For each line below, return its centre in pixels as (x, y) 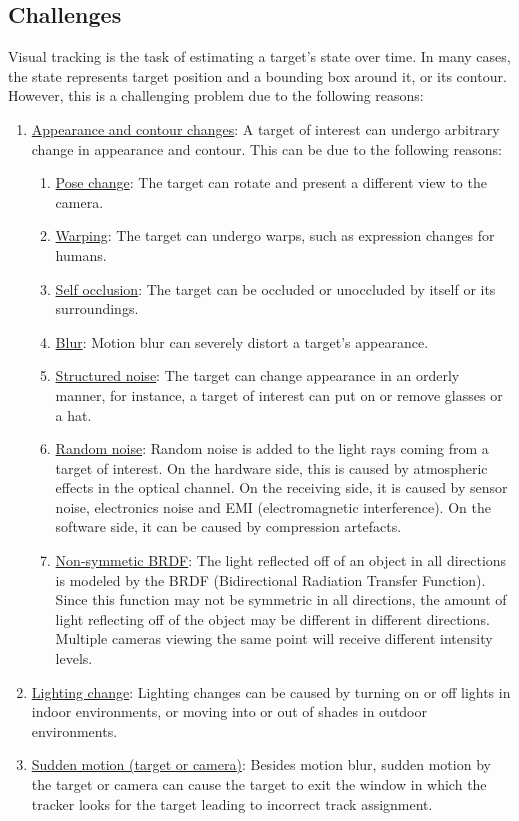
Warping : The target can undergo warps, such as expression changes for (275, 235)
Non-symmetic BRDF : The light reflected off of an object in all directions (281, 560)
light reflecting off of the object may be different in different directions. (272, 618)
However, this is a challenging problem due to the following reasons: (216, 95)
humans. (81, 254)
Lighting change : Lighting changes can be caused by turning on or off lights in (271, 691)
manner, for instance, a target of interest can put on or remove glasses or (279, 394)
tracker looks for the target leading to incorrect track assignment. (232, 803)
